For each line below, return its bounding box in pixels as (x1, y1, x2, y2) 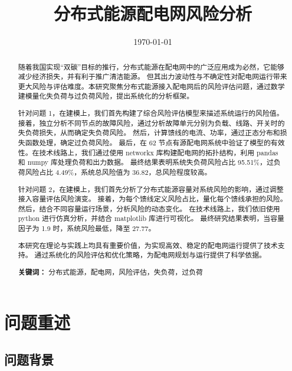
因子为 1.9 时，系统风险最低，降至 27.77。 (18, 223, 156, 233)
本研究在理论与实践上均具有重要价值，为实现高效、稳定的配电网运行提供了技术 (18, 240, 278, 250)
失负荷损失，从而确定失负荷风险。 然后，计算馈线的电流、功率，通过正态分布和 (18, 128, 280, 138)
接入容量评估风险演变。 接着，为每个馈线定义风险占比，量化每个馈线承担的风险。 (18, 194, 287, 204)
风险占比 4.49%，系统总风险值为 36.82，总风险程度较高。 (25, 167, 212, 177)
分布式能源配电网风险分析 (53, 1, 252, 25)
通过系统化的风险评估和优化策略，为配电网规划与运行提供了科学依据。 (34, 250, 266, 260)
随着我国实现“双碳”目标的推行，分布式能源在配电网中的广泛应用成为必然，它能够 (18, 61, 284, 71)
